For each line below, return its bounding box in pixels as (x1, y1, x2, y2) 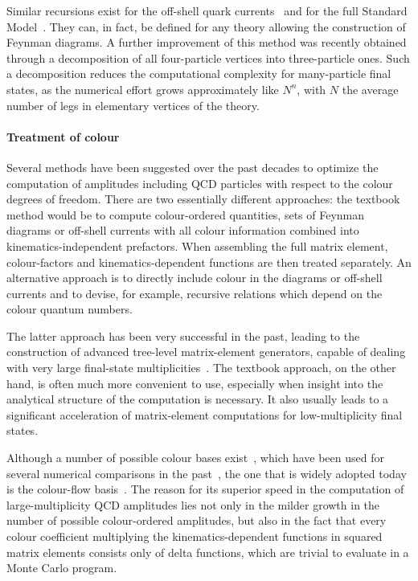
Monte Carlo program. (6, 559, 117, 576)
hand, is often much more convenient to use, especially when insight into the (6, 374, 383, 391)
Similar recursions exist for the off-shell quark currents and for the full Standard (6, 2, 408, 18)
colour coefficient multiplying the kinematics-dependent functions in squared (6, 528, 383, 545)
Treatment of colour (6, 128, 120, 145)
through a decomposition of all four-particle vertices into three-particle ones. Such (6, 49, 410, 66)
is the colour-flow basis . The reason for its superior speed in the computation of (6, 481, 404, 497)
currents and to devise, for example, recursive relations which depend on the (6, 284, 383, 301)
